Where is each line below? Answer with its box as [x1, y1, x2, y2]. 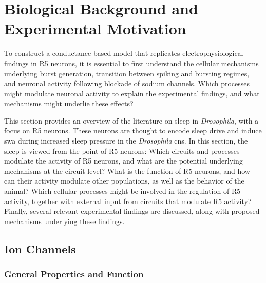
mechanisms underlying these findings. [4, 215, 125, 226]
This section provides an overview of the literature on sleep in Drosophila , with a [4, 115, 259, 126]
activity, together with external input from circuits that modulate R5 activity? [4, 195, 252, 206]
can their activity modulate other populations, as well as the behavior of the [4, 175, 244, 186]
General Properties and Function [4, 268, 144, 280]
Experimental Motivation [4, 18, 186, 39]
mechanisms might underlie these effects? [4, 98, 134, 109]
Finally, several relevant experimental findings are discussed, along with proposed [4, 206, 260, 216]
